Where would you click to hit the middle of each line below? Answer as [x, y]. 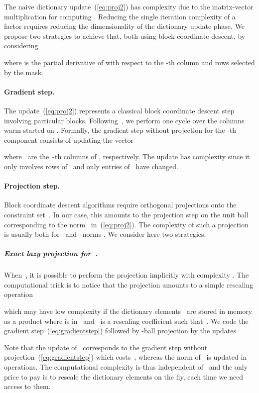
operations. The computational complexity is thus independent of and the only [126, 367]
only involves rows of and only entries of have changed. [91, 166]
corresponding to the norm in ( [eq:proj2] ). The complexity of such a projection [126, 224]
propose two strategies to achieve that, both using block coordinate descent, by [125, 36]
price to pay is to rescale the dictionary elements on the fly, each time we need [124, 376]
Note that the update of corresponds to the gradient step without [106, 347]
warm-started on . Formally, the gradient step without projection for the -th [120, 130]
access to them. [27, 386]
